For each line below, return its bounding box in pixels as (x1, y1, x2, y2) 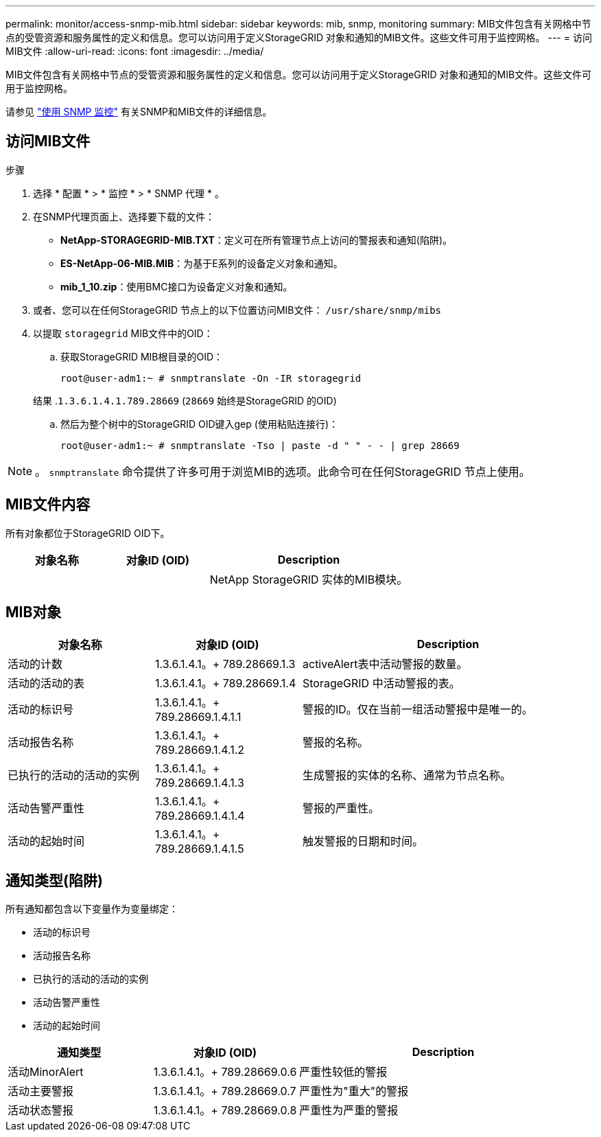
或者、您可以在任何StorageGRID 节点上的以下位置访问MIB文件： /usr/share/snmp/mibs (33, 303, 442, 316)
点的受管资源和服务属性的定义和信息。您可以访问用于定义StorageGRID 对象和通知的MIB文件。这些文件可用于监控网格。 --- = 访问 (5, 32, 592, 43)
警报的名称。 (303, 735, 369, 749)
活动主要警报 (8, 1084, 74, 1099)
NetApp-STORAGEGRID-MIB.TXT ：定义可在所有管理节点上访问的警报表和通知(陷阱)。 (60, 233, 453, 246)
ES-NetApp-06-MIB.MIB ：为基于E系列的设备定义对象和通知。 (60, 257, 343, 269)
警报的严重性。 (303, 801, 380, 815)
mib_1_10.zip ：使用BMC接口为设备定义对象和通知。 (60, 280, 293, 292)
